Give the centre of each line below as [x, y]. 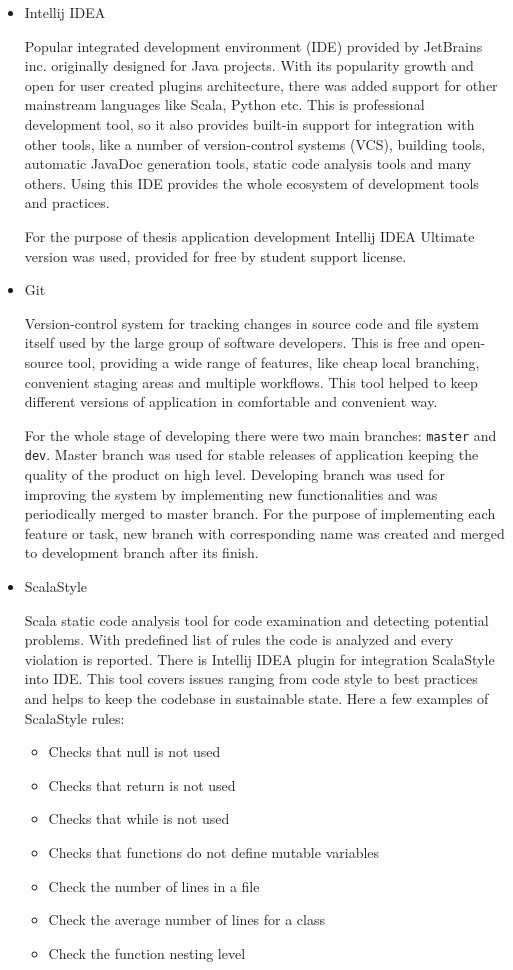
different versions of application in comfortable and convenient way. [231, 401]
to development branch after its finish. [141, 552]
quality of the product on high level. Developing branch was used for [234, 474]
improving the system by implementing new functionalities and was [231, 493]
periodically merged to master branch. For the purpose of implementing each [260, 513]
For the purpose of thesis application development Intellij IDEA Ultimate [249, 235]
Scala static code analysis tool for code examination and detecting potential [256, 619]
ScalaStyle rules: [74, 717]
